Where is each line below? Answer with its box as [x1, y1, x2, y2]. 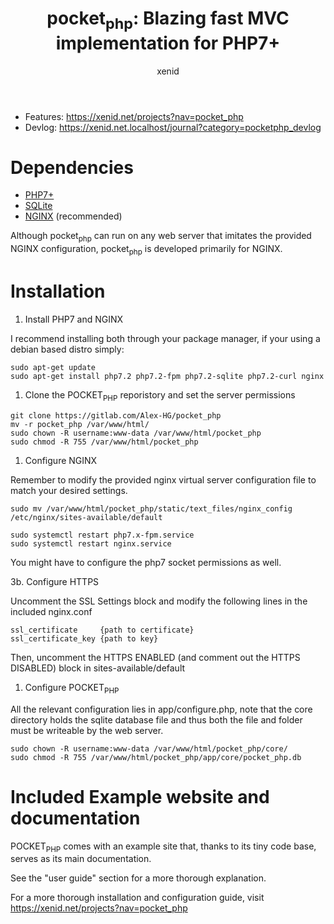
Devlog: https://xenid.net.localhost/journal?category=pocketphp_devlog [24, 121, 322, 133]
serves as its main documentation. [10, 853, 152, 865]
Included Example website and [10, 785, 270, 808]
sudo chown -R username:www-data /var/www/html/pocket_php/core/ [10, 743, 288, 754]
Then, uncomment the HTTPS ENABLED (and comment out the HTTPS [10, 651, 301, 663]
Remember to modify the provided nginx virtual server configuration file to [10, 473, 317, 486]
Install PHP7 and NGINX [24, 313, 124, 325]
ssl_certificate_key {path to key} [10, 633, 159, 644]
